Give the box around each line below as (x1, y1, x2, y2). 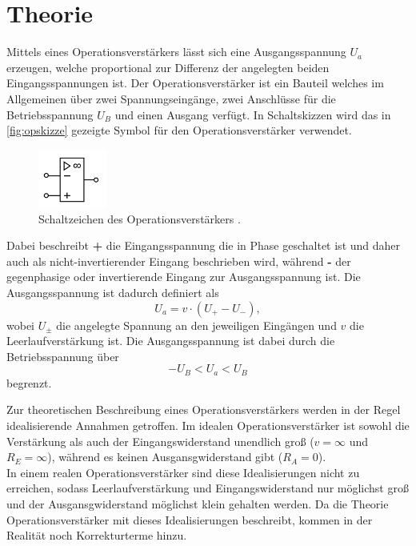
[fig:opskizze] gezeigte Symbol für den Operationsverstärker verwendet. (6, 122, 352, 139)
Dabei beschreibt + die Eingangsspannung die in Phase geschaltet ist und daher (6, 237, 401, 254)
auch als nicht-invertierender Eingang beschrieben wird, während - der (6, 252, 351, 269)
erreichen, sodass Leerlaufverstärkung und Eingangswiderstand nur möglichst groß (6, 480, 409, 496)
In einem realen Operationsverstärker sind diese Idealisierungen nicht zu (6, 464, 360, 480)
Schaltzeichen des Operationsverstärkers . (38, 210, 241, 227)
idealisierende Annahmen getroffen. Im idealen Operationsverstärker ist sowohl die (6, 417, 410, 434)
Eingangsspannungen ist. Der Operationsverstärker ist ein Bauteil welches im (6, 74, 384, 91)
